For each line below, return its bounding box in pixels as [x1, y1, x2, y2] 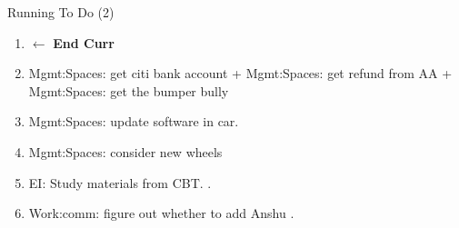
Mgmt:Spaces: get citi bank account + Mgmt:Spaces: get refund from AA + [28, 64, 453, 83]
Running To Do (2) [7, 3, 115, 21]
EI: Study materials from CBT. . [28, 173, 212, 192]
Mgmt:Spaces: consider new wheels [28, 142, 223, 161]
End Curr [53, 33, 115, 52]
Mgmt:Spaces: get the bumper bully [28, 81, 229, 100]
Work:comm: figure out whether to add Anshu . [28, 203, 294, 223]
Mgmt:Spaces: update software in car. [28, 112, 239, 131]
